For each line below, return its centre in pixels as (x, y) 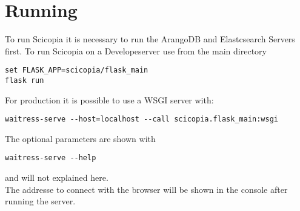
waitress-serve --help (51, 158)
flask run (25, 80)
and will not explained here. (57, 177)
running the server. (40, 201)
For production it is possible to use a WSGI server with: (109, 99)
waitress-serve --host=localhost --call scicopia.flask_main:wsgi (142, 119)
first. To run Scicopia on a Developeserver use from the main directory (136, 50)
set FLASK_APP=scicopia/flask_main (77, 70)
